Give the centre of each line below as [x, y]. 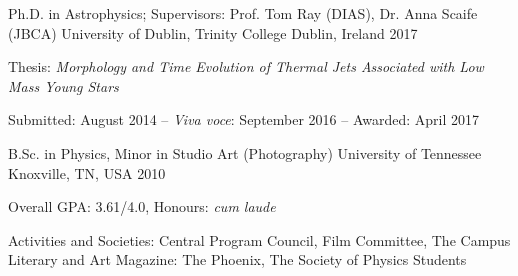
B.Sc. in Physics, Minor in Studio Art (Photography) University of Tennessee [245, 152]
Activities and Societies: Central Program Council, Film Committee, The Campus [259, 239]
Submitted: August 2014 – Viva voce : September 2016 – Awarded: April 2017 [244, 119]
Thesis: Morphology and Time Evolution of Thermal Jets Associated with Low [246, 66]
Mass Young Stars [63, 85]
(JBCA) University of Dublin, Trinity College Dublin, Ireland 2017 [213, 32]
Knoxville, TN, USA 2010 [87, 172]
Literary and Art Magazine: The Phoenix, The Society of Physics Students [237, 259]
